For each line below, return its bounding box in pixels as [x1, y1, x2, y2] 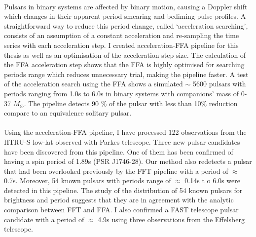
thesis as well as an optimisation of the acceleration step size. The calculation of [4, 49, 246, 60]
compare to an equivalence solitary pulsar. [4, 108, 132, 118]
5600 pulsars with [193, 79, 246, 89]
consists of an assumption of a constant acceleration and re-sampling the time [4, 30, 239, 40]
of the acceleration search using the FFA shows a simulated [4, 79, 183, 89]
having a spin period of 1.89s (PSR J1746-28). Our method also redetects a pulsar [4, 156, 252, 166]
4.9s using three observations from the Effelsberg [98, 214, 245, 224]
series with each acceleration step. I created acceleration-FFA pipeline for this [4, 39, 239, 50]
